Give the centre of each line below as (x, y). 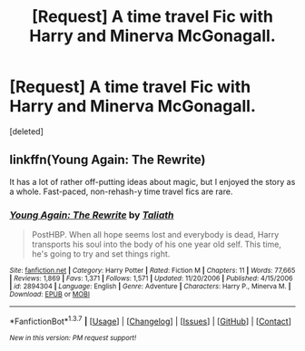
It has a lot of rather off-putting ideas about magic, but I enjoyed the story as (152, 181)
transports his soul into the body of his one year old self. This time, (156, 244)
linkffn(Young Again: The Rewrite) (108, 160)
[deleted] (26, 131)
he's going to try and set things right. (101, 254)
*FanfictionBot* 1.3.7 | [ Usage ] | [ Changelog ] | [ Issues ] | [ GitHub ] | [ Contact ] (151, 321)
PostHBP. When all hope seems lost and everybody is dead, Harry (155, 235)
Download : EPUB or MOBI (50, 295)
